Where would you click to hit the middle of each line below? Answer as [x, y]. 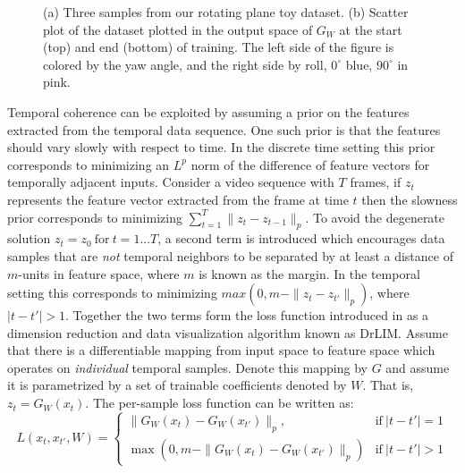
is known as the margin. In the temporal [309, 273]
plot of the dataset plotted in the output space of [178, 29]
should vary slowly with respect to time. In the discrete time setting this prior [221, 147]
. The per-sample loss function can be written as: [220, 403]
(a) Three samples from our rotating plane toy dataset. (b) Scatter [226, 12]
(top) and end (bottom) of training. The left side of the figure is [219, 47]
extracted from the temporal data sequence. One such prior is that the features [224, 129]
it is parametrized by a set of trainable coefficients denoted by [177, 385]
